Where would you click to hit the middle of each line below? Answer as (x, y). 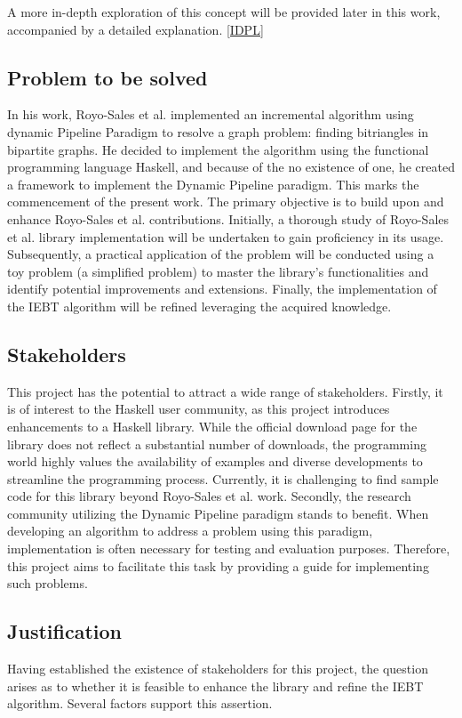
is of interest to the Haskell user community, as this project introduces (199, 409)
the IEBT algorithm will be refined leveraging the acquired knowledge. (199, 306)
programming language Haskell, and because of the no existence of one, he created (231, 167)
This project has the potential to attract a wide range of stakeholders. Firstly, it (225, 391)
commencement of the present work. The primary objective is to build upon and (226, 202)
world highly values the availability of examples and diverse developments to (215, 461)
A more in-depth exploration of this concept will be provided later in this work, (224, 12)
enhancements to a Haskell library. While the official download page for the (212, 426)
